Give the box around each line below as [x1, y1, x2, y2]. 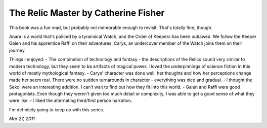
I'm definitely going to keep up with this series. [9, 106, 105, 113]
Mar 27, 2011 [9, 116, 35, 122]
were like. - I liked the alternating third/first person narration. [9, 97, 133, 103]
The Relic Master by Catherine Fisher [9, 7, 165, 18]
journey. [9, 47, 26, 53]
